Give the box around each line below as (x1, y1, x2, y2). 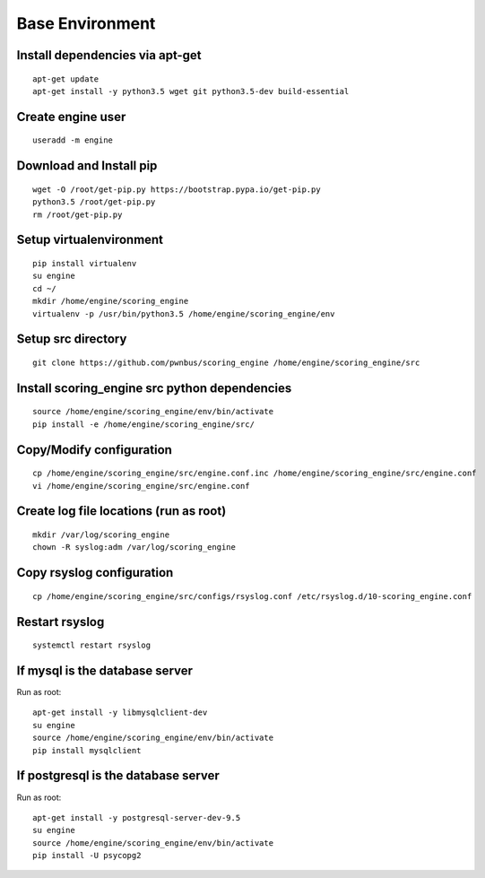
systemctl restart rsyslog (32, 640, 152, 650)
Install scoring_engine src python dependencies (16, 380, 292, 396)
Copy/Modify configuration (16, 442, 172, 457)
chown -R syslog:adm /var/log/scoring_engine (32, 543, 237, 552)
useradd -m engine (32, 135, 114, 145)
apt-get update (32, 74, 100, 84)
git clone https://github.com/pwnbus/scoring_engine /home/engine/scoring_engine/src (32, 357, 420, 368)
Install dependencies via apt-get (16, 48, 202, 63)
